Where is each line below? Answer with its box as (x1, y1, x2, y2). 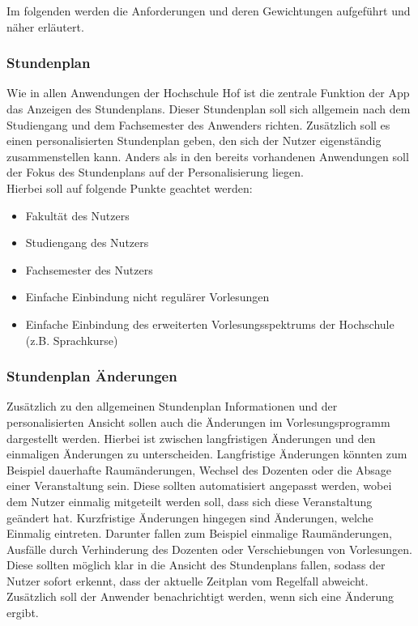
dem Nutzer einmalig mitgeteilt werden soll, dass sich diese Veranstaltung (6, 492, 373, 509)
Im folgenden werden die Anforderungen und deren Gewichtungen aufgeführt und (6, 2, 411, 19)
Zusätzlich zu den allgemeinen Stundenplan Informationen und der (6, 398, 338, 415)
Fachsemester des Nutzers (25, 261, 153, 278)
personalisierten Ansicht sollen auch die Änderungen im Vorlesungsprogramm (6, 413, 390, 430)
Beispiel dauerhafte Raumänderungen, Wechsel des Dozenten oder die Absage (6, 461, 392, 478)
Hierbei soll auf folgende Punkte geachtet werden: (6, 179, 253, 196)
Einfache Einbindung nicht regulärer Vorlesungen (25, 288, 270, 305)
